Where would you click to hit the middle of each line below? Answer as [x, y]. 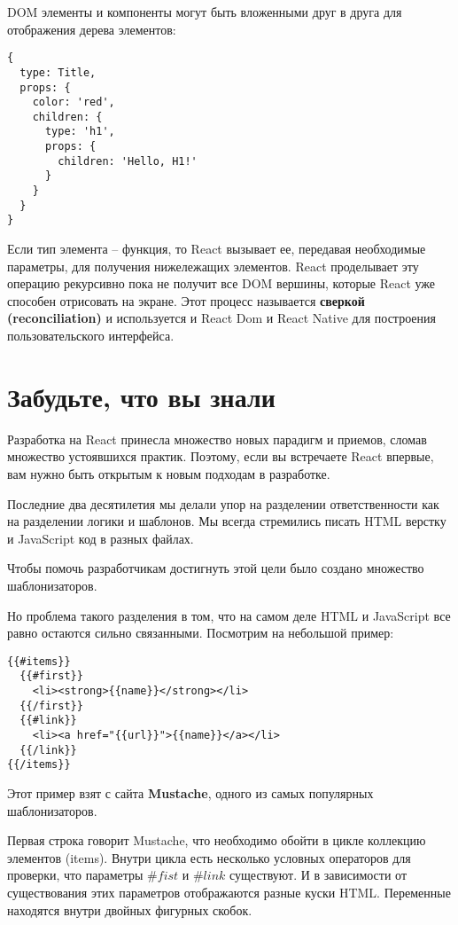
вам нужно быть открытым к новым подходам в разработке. [169, 473]
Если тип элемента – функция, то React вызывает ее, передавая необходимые [217, 249]
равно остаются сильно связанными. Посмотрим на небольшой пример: [201, 633]
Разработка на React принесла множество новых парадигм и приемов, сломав [217, 439]
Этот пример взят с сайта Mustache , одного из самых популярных [190, 792]
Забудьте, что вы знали [141, 396]
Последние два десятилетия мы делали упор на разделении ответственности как [223, 503]
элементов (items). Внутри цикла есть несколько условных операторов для [209, 857]
